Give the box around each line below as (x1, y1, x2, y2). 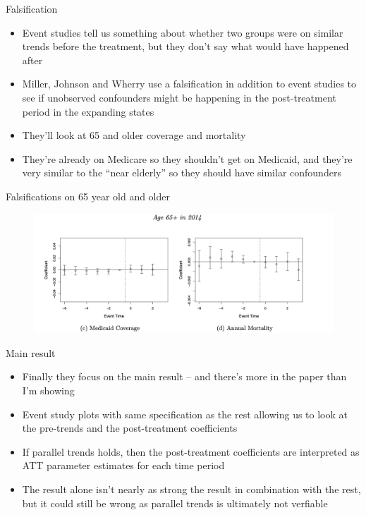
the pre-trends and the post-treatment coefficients (22, 420, 238, 435)
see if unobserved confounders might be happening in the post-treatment (22, 90, 336, 104)
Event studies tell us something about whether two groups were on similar (22, 25, 343, 40)
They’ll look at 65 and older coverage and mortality (22, 128, 246, 143)
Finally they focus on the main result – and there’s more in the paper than (22, 369, 347, 384)
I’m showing (22, 383, 75, 398)
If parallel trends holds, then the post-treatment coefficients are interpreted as (22, 444, 360, 459)
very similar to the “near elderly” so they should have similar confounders (22, 165, 341, 180)
